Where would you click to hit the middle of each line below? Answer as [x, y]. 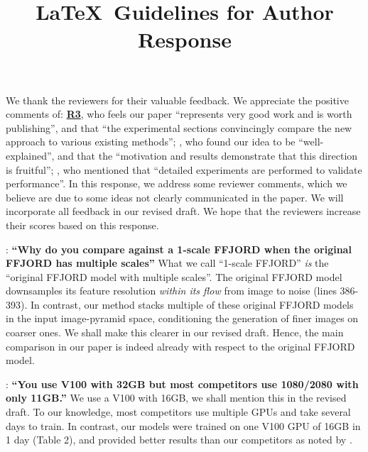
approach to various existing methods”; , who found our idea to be [151, 142]
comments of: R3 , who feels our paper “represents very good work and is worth [179, 114]
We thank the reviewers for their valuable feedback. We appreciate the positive [177, 100]
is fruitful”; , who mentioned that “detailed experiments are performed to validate [184, 169]
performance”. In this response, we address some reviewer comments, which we [177, 183]
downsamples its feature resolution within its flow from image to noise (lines [171, 291]
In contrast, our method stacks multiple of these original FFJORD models [192, 304]
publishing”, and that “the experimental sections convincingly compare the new [179, 127]
